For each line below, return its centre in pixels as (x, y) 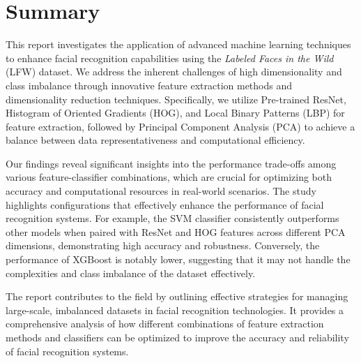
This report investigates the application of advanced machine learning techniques (178, 44)
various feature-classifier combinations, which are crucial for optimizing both (169, 177)
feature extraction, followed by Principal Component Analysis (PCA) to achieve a (180, 126)
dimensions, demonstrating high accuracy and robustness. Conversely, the (163, 245)
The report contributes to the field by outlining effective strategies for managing (177, 296)
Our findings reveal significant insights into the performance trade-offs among (171, 163)
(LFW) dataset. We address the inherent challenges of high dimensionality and (174, 72)
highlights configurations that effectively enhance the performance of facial (165, 204)
